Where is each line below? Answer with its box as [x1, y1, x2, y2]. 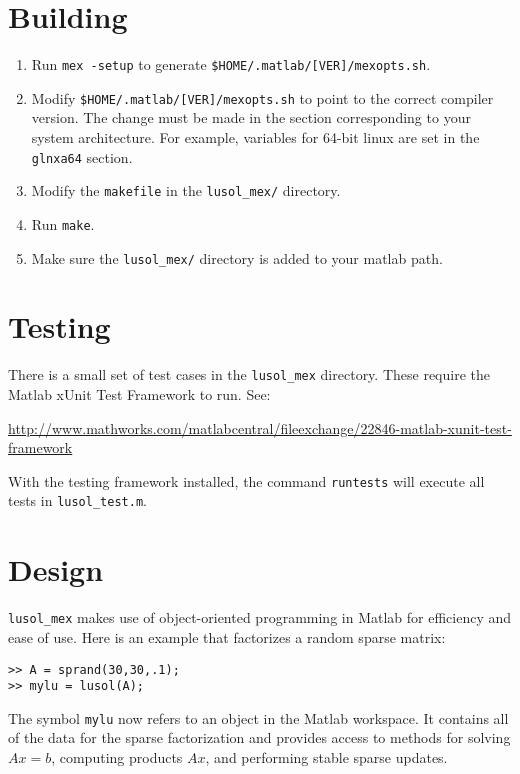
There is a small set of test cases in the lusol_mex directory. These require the [8, 364, 490, 385]
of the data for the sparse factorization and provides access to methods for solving [8, 727, 511, 748]
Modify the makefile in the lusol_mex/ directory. [31, 180, 341, 201]
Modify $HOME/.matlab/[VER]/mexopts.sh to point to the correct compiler [31, 87, 494, 108]
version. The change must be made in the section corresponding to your [31, 107, 471, 128]
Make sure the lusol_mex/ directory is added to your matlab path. [31, 247, 443, 268]
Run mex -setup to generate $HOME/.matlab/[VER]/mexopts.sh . [31, 54, 431, 75]
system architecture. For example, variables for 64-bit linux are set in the [31, 127, 480, 148]
